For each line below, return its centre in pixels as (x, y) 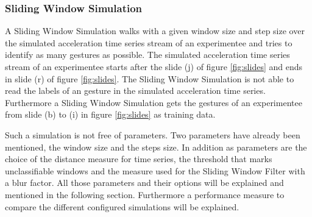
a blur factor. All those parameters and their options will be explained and (144, 183)
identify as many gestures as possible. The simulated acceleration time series (147, 55)
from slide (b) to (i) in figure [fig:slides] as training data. (110, 114)
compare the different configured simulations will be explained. (122, 206)
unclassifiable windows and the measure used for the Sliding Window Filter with (155, 170)
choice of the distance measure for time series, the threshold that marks (139, 159)
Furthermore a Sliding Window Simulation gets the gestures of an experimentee (154, 102)
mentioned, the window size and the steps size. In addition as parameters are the (156, 147)
